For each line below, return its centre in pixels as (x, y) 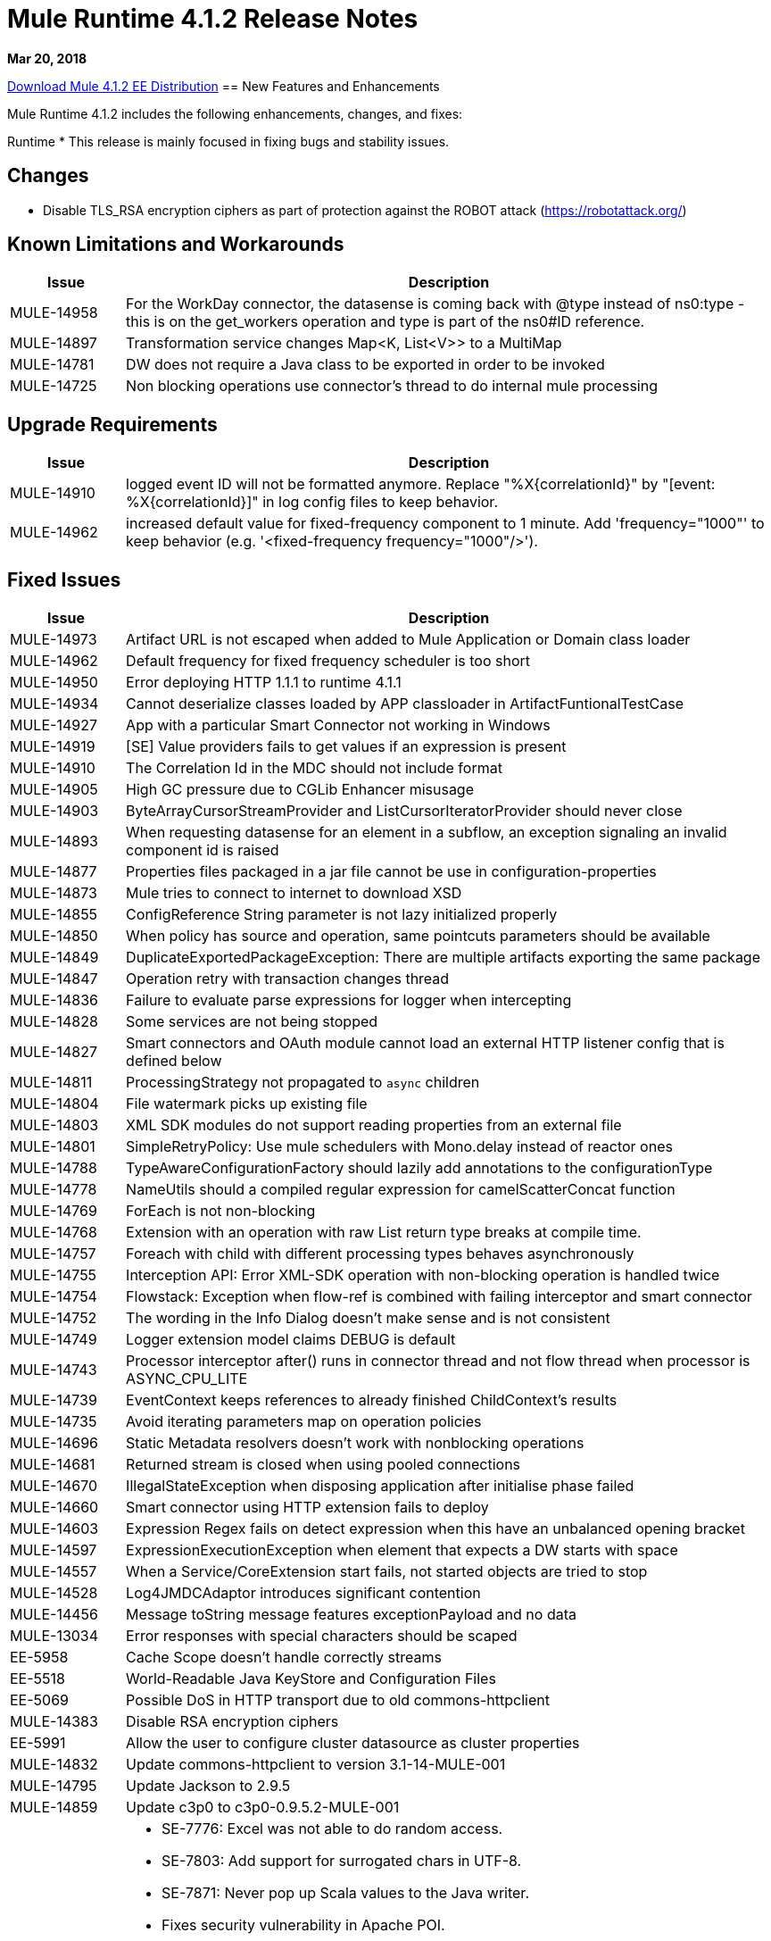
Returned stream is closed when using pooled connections (323, 1465)
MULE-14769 (54, 1211)
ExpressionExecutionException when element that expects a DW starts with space (402, 1550)
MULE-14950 (54, 683)
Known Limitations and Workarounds (176, 245)
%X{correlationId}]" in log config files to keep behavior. (312, 502)
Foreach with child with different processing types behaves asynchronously (380, 1254)
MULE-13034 (54, 1636)
